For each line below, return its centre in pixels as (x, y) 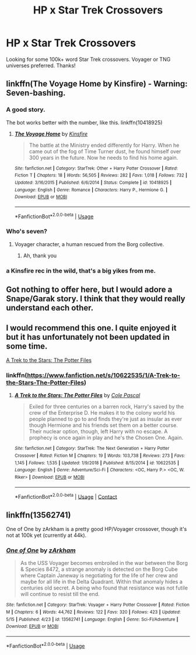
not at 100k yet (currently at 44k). (46, 535)
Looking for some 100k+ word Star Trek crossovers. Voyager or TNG (88, 59)
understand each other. (50, 308)
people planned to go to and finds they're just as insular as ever (106, 419)
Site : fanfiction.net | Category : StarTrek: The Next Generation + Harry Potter (92, 449)
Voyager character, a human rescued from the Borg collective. (89, 244)
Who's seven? (27, 232)
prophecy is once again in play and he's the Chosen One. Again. (106, 438)
